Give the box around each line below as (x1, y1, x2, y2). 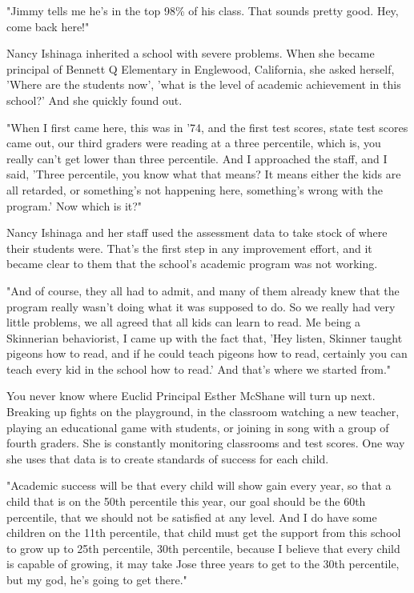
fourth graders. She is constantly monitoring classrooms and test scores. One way (6, 435, 405, 451)
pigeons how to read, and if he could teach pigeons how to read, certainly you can (6, 345, 408, 362)
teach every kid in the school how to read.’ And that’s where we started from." (6, 360, 392, 377)
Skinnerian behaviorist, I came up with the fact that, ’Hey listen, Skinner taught (6, 329, 403, 346)
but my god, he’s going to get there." (6, 571, 187, 587)
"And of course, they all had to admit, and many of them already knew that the (6, 282, 400, 299)
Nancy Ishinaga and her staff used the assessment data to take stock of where (6, 224, 388, 241)
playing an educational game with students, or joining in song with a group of (6, 419, 389, 435)
